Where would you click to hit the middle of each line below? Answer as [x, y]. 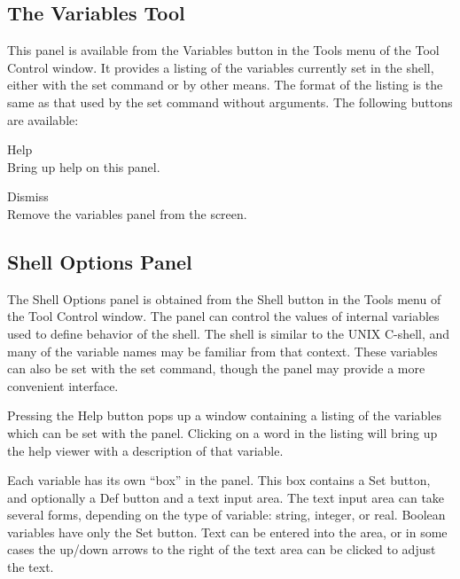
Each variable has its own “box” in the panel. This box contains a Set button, [219, 480]
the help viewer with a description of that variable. [145, 450]
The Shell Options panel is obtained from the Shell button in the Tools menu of [224, 298]
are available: [43, 119]
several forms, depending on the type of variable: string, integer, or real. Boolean [226, 515]
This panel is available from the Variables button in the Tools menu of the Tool [223, 50]
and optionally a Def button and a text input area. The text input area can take [226, 497]
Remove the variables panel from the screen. [127, 213]
